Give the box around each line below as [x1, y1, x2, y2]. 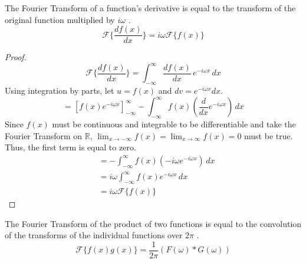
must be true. [244, 129, 293, 142]
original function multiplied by [5, 13, 115, 25]
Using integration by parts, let [5, 84, 114, 97]
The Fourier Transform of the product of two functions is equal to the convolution [5, 217, 302, 229]
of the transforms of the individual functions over [5, 229, 183, 241]
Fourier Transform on [5, 129, 83, 142]
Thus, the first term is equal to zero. [5, 141, 136, 153]
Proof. [5, 51, 27, 63]
